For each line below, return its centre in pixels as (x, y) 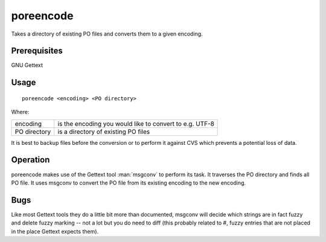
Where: (20, 112)
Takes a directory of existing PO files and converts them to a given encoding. (107, 34)
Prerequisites (37, 51)
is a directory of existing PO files (104, 132)
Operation (30, 160)
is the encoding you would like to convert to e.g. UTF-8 (136, 124)
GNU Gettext (27, 65)
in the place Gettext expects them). (55, 231)
